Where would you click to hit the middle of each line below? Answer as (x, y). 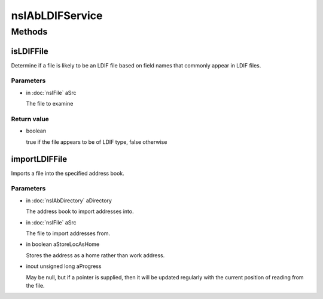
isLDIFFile (30, 51)
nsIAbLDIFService (57, 16)
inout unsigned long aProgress (64, 266)
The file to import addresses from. (68, 233)
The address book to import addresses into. (80, 211)
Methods (29, 32)
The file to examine (50, 104)
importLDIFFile (39, 159)
